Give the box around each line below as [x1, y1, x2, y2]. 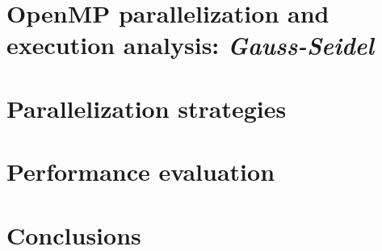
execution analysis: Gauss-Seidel [6, 28, 374, 62]
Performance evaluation [6, 155, 275, 188]
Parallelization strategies [6, 91, 287, 124]
